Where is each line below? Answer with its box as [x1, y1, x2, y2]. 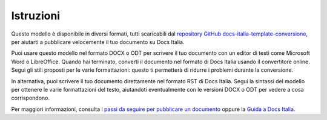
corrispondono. [11, 94, 50, 102]
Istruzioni [11, 9, 61, 22]
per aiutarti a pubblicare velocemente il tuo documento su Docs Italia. [11, 38, 185, 45]
